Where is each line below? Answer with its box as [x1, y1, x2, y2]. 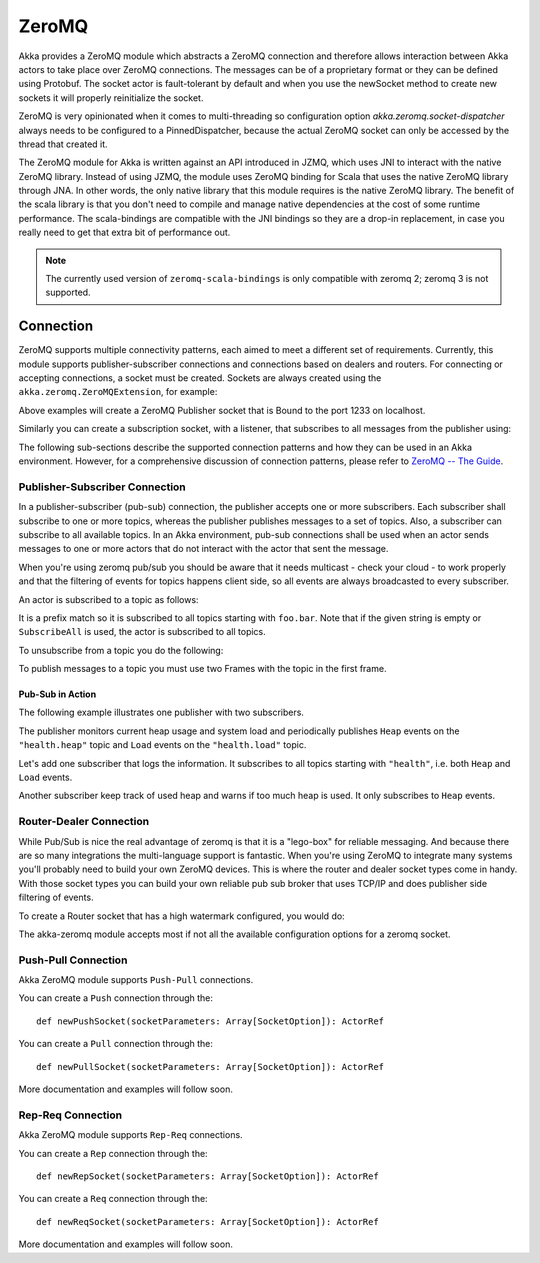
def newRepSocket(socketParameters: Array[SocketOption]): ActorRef [36, 1170, 379, 1182]
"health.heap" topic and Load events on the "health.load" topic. [18, 739, 307, 751]
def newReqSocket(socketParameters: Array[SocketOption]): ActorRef [36, 1216, 379, 1227]
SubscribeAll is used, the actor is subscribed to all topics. [18, 626, 267, 638]
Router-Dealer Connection [18, 815, 150, 829]
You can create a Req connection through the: [18, 1193, 209, 1205]
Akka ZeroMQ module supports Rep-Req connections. [18, 1129, 244, 1141]
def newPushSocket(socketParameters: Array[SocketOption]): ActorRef [36, 1015, 385, 1027]
